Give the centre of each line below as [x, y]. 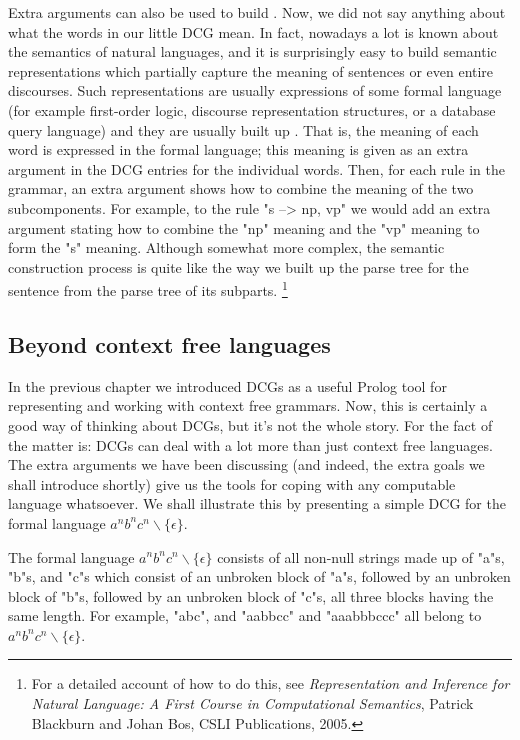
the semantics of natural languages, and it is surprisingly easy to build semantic [252, 51]
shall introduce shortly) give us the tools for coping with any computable [232, 483]
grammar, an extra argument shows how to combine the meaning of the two [241, 188]
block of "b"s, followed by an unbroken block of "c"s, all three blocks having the [251, 595]
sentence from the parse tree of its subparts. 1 [148, 288]
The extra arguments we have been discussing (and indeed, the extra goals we [246, 464]
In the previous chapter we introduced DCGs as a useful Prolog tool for [227, 385]
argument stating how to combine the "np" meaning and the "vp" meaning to [244, 227]
